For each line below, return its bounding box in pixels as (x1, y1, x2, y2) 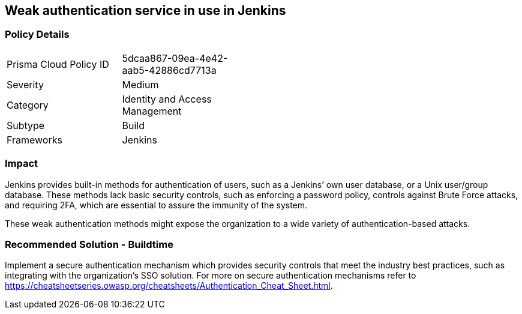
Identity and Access (122, 92, 212, 105)
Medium (122, 78, 159, 91)
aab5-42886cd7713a (122, 64, 217, 76)
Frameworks (7, 133, 62, 146)
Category (7, 98, 49, 111)
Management (122, 104, 182, 117)
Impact (5, 157, 38, 170)
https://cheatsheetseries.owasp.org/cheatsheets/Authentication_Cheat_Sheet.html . (5, 280, 333, 291)
